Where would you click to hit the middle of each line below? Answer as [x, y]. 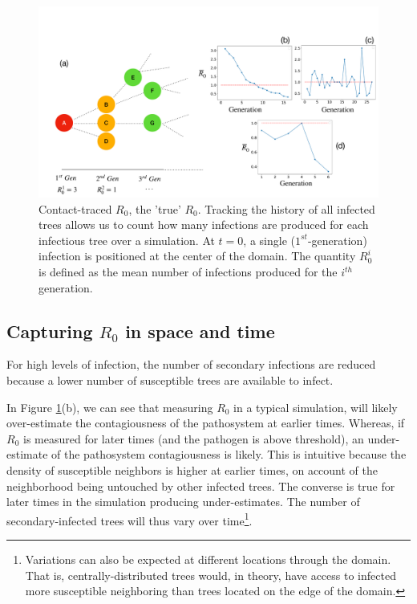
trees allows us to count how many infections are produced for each [204, 224]
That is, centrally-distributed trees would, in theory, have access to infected [211, 575]
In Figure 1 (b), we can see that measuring [110, 407]
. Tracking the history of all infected [286, 208]
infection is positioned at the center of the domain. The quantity [197, 256]
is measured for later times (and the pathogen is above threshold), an [193, 438]
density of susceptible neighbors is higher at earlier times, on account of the [192, 470]
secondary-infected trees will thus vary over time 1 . [130, 519]
